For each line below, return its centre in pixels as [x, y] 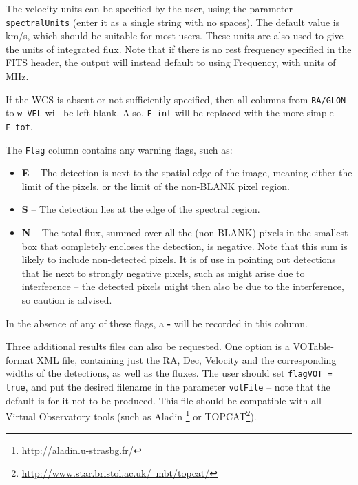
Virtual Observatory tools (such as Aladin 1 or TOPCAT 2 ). [131, 415]
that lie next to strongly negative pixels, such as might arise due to [163, 272]
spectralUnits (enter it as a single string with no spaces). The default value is [173, 22]
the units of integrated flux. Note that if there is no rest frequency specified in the [179, 49]
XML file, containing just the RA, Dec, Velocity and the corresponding [187, 359]
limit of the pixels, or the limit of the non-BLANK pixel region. [156, 186]
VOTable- [313, 346]
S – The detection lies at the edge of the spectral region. [141, 209]
